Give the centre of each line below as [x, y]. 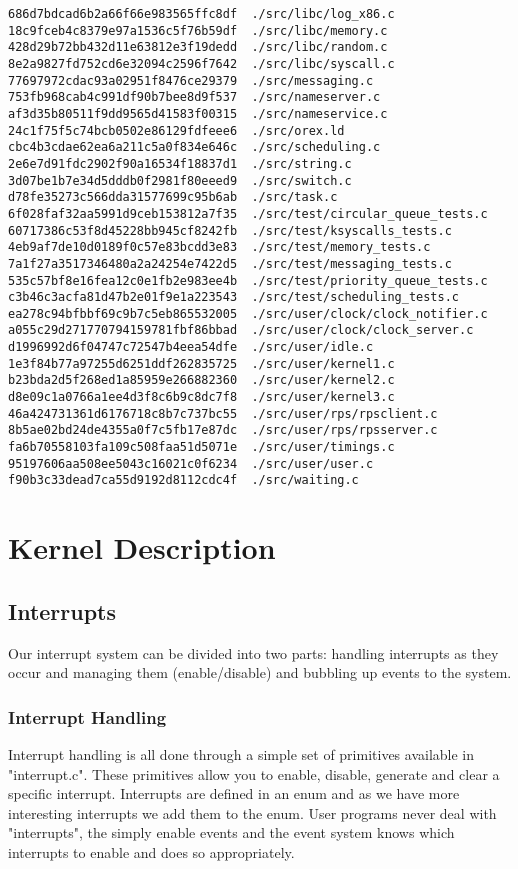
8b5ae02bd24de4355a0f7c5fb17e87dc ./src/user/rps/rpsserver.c [223, 430]
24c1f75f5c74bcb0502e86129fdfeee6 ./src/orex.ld [176, 130]
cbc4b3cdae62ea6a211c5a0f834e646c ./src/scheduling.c [194, 147]
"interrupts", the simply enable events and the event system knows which [231, 832]
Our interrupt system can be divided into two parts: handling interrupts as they [253, 652]
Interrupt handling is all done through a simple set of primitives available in [241, 754]
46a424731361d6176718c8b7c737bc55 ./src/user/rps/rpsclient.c [223, 413]
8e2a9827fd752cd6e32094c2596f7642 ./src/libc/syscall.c [201, 63]
